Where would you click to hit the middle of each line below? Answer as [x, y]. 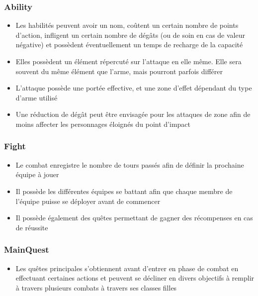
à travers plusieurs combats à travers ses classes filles [96, 287]
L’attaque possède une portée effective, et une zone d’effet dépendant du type [134, 88]
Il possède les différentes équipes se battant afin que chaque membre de [124, 191]
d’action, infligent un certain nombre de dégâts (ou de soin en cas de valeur [130, 35]
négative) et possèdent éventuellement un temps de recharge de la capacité [129, 45]
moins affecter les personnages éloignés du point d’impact [103, 124]
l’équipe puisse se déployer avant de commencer [88, 201]
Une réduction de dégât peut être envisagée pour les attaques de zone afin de [133, 114]
